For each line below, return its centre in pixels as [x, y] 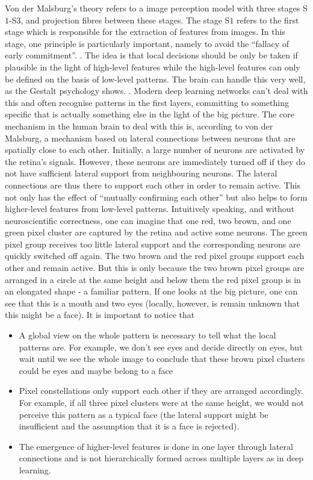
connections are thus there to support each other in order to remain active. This [153, 185]
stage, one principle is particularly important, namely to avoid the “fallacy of [147, 43]
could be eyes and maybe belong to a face [96, 370]
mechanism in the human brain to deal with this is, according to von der [139, 126]
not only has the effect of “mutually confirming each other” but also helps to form [156, 197]
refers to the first [268, 20]
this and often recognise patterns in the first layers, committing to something [147, 102]
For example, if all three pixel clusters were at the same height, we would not [161, 402]
